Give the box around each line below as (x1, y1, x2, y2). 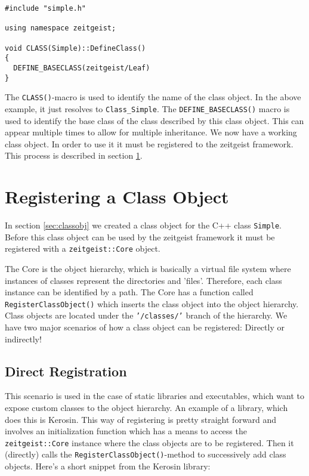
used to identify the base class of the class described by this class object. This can (5, 114, 304, 126)
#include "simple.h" (5, 4, 86, 13)
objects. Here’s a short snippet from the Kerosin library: (5, 460, 211, 472)
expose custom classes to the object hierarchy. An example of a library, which (5, 401, 288, 414)
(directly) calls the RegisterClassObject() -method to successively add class (5, 448, 286, 460)
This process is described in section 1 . (5, 149, 143, 162)
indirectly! (5, 332, 42, 345)
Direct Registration (5, 361, 127, 380)
